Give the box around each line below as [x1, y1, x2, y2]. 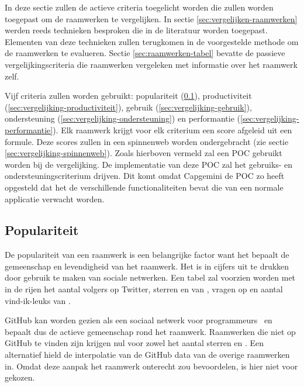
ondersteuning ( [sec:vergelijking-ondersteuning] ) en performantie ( [5, 112, 240, 125]
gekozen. [5, 371, 35, 383]
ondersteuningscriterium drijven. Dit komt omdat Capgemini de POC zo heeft [5, 170, 285, 182]
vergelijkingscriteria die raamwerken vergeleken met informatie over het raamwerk [5, 58, 298, 70]
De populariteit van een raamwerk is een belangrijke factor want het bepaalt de [5, 248, 289, 261]
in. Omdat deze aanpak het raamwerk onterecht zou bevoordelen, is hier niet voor [5, 360, 298, 372]
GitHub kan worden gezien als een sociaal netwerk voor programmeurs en [5, 314, 272, 326]
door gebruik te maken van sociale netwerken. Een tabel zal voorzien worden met [5, 271, 296, 284]
